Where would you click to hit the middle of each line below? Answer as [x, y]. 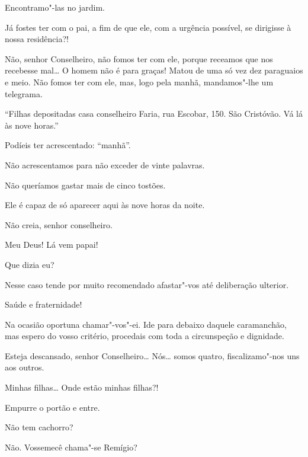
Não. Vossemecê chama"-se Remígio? [71, 447]
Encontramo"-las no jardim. [55, 7]
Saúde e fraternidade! [44, 304]
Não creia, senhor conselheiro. [59, 224]
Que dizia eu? [30, 264]
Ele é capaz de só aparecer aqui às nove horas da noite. [105, 205]
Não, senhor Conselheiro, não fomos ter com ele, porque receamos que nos [139, 58]
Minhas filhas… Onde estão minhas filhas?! [82, 387]
